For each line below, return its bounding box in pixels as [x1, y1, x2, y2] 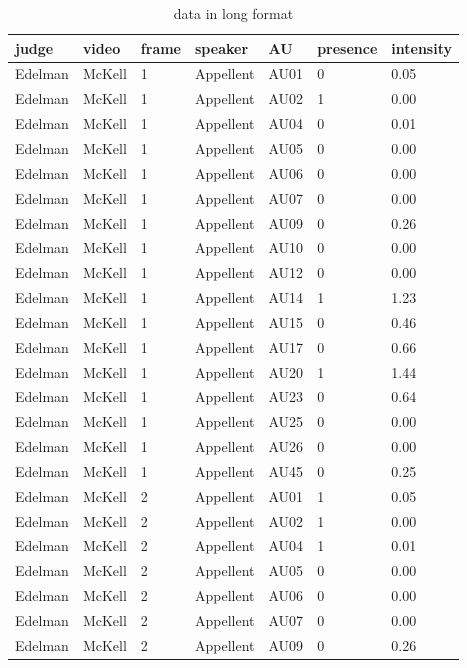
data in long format [173, 3, 294, 23]
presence [317, 37, 378, 58]
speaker [195, 37, 249, 58]
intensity [391, 37, 452, 58]
